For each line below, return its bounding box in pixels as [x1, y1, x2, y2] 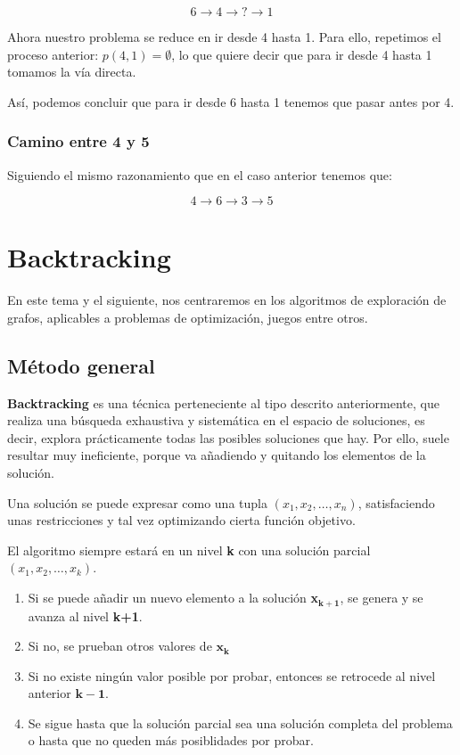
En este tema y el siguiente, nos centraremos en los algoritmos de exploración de [7, 291, 447, 309]
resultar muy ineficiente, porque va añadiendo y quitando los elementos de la [7, 446, 426, 464]
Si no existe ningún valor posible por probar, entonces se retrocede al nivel [28, 666, 436, 685]
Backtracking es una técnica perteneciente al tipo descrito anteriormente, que [7, 393, 439, 412]
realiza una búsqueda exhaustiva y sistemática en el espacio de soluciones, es [7, 411, 425, 430]
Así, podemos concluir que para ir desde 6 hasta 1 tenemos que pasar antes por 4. [7, 92, 455, 111]
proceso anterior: [7, 45, 99, 63]
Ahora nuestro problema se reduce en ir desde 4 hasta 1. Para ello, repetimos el [7, 28, 441, 45]
